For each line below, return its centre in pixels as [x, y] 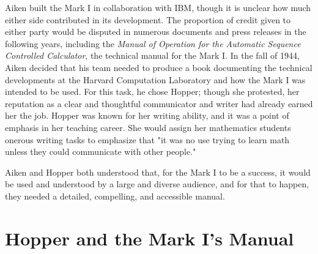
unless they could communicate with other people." [101, 151]
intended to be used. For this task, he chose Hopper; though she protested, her [152, 92]
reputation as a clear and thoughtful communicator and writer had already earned [159, 103]
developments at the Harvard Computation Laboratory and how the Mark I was [155, 79]
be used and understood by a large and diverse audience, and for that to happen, [157, 184]
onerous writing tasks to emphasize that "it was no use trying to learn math [147, 139]
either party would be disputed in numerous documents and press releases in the [156, 32]
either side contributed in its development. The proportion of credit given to [148, 19]
